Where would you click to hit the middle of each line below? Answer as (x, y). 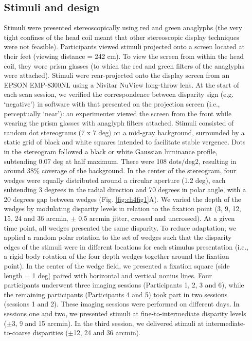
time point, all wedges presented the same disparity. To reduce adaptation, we (120, 227)
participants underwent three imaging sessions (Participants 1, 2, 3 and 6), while (124, 285)
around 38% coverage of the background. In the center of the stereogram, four (120, 170)
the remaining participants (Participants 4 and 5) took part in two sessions (116, 294)
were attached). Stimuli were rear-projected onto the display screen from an (117, 75)
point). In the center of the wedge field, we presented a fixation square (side (117, 266)
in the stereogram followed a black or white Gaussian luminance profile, (111, 151)
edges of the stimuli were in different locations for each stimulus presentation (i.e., (126, 246)
